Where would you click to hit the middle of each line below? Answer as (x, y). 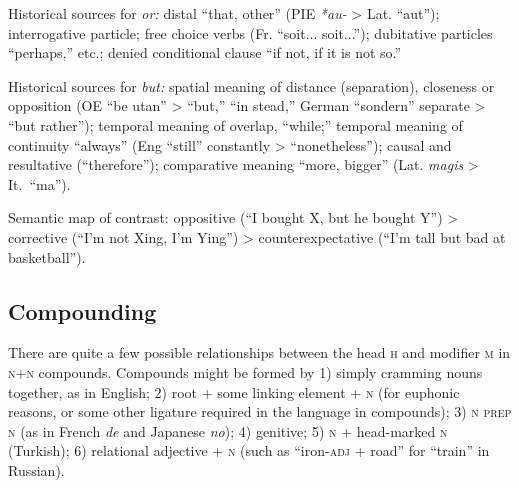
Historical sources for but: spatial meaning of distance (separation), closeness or (251, 85)
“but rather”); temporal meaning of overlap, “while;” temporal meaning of (235, 124)
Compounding (82, 310)
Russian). (36, 469)
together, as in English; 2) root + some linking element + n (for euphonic (234, 391)
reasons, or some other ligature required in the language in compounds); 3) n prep (260, 411)
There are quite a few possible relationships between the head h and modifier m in (259, 352)
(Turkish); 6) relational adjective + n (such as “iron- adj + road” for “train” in (249, 450)
